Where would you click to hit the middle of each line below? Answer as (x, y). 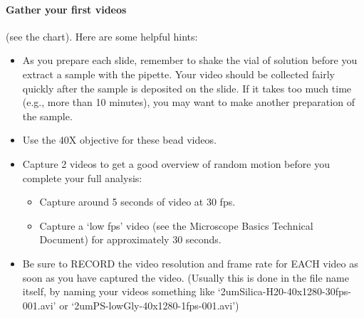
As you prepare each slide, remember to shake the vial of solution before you (190, 60)
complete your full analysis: (82, 177)
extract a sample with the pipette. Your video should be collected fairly (178, 74)
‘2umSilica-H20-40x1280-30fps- (284, 291)
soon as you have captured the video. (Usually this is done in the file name (186, 277)
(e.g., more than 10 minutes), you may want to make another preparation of (188, 102)
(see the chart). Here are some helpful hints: (102, 36)
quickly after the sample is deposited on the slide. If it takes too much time (187, 88)
